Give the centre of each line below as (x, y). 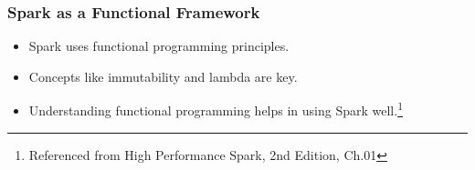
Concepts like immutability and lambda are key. (163, 76)
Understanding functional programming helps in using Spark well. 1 (216, 109)
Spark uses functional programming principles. (159, 46)
